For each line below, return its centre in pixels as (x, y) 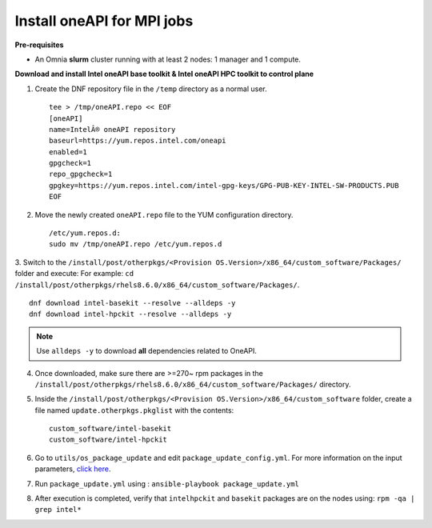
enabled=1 (68, 152)
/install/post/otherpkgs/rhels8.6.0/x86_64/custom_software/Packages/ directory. (193, 384)
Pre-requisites (39, 45)
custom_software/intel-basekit (110, 429)
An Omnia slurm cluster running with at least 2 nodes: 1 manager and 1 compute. (168, 59)
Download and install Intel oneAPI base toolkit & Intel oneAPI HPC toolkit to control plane (164, 74)
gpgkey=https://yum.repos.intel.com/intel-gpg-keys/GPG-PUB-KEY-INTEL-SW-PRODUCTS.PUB (224, 185)
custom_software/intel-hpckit (108, 440)
